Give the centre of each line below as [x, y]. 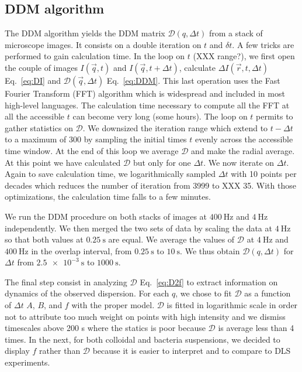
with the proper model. [113, 305]
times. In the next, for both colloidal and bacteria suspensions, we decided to [143, 339]
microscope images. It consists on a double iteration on [103, 44]
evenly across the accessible [244, 139]
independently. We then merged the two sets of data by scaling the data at [138, 228]
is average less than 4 [256, 328]
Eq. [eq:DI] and [33, 80]
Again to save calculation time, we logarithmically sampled [110, 174]
